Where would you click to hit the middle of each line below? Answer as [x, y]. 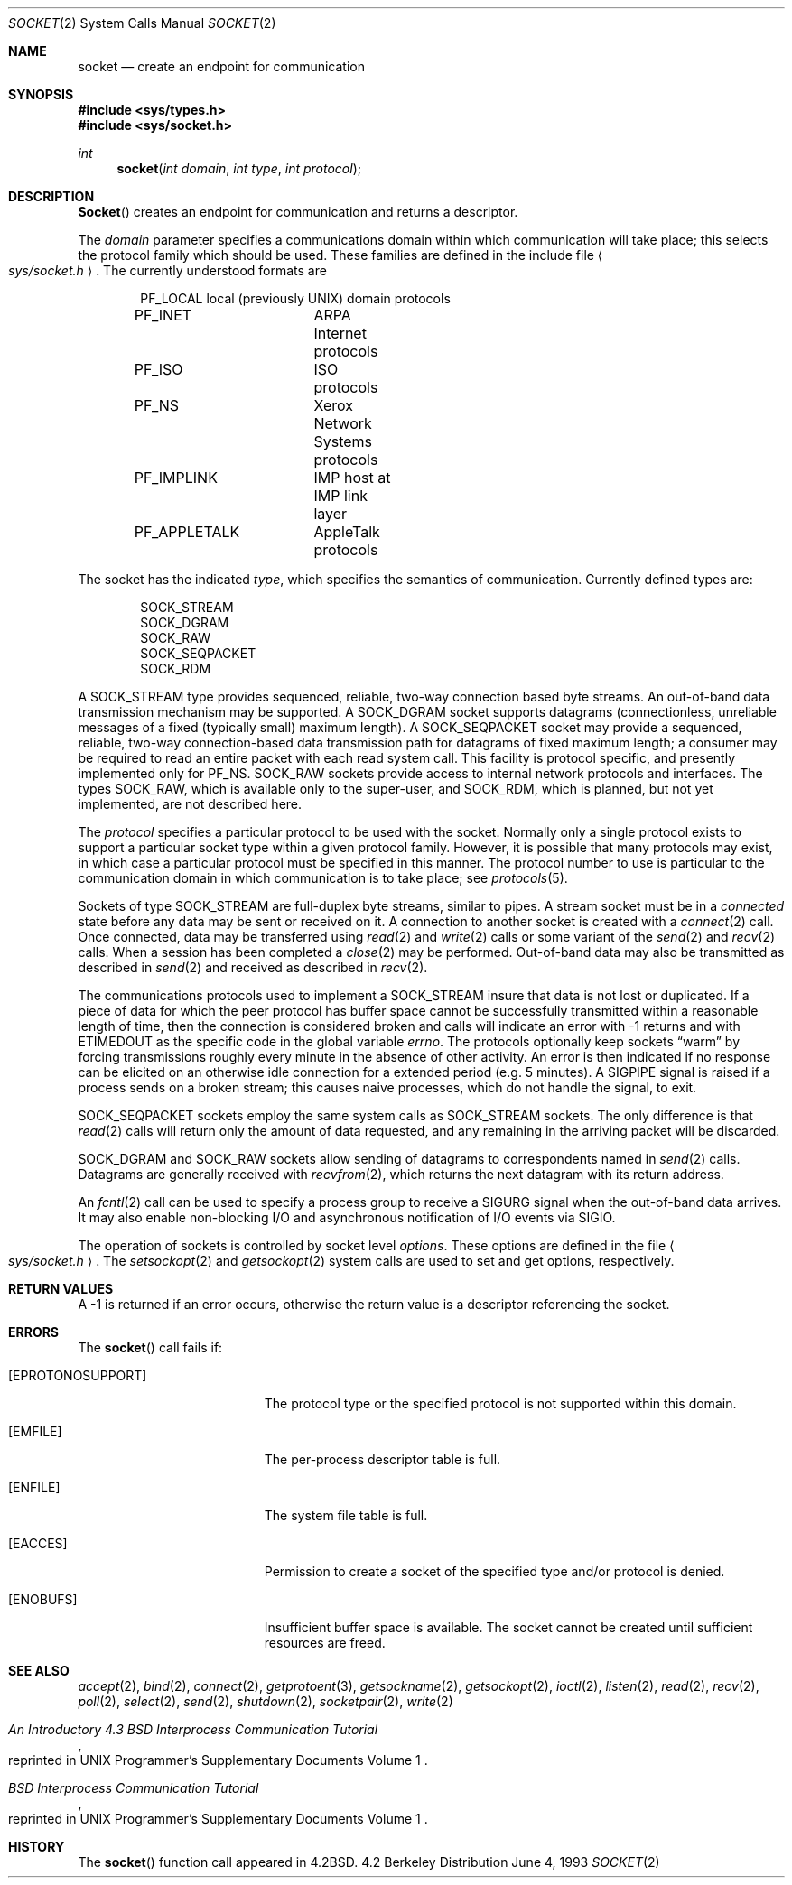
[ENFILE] [34, 1487]
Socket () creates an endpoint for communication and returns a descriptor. [298, 212]
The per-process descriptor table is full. [382, 1459]
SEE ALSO [39, 1671]
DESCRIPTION [51, 196]
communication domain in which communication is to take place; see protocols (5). [323, 878]
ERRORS [34, 1332]
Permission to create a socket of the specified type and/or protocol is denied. [494, 1571]
